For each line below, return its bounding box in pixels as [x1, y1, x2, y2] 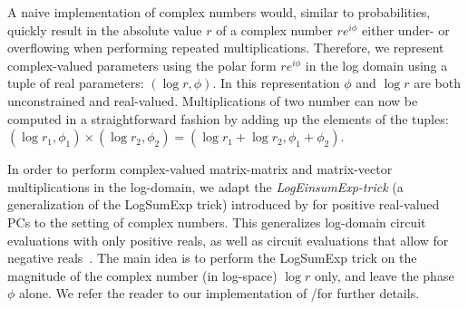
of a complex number [216, 20, 333, 39]
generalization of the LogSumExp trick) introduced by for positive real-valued [7, 195, 440, 214]
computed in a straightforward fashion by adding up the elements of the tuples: [7, 109, 449, 128]
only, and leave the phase [314, 266, 454, 285]
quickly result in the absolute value [7, 20, 202, 39]
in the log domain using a [305, 55, 448, 74]
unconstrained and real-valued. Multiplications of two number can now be [7, 91, 418, 110]
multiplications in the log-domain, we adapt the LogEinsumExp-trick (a [7, 177, 404, 196]
